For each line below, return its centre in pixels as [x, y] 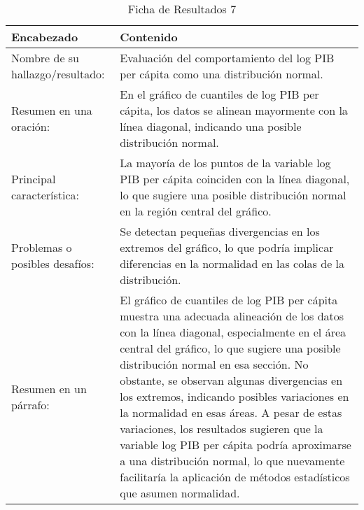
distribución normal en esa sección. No [214, 364]
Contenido [149, 37]
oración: [31, 126]
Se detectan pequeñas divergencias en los [220, 231]
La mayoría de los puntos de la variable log [225, 163]
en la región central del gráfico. [196, 211]
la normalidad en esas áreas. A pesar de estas [231, 412]
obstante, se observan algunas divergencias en [231, 380]
